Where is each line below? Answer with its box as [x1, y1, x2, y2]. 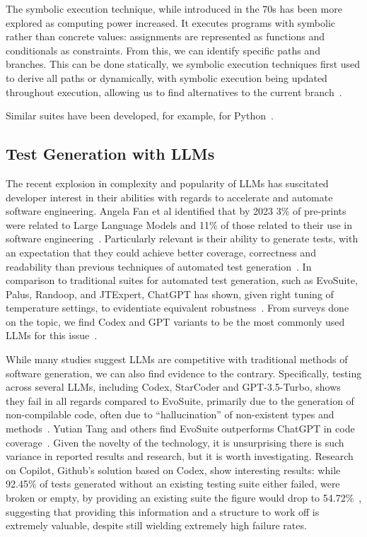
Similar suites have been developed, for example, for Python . [6, 108, 274, 123]
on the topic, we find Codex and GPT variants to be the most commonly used [6, 314, 345, 329]
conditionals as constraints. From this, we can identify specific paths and [6, 42, 320, 57]
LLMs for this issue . [6, 328, 98, 343]
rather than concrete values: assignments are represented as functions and [6, 29, 325, 44]
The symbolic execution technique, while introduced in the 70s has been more [6, 1, 342, 16]
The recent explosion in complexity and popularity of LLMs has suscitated [6, 175, 329, 190]
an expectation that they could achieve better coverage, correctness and [6, 244, 316, 259]
